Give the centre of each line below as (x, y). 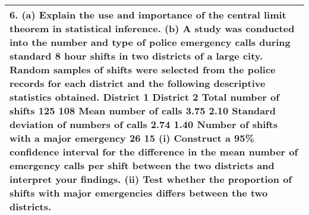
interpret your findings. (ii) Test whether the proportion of (151, 179)
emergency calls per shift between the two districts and (142, 165)
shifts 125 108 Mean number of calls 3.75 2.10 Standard (143, 110)
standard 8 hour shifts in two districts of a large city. (136, 56)
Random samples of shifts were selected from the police (143, 69)
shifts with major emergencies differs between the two (139, 193)
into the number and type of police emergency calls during (150, 42)
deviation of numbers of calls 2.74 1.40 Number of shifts (144, 124)
